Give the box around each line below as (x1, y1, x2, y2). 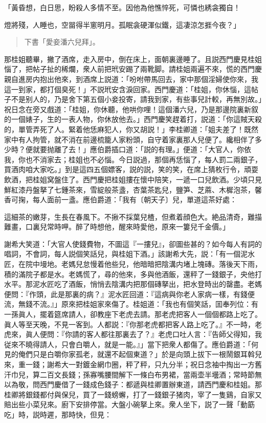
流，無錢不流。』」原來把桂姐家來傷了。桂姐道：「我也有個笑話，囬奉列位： (4, 299, 251, 309)
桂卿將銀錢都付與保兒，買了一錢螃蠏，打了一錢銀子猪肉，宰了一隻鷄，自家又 (4, 389, 262, 399)
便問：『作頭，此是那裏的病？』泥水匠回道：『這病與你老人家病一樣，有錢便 (4, 288, 255, 299)
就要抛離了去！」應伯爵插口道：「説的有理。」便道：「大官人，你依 (32, 144, 251, 155)
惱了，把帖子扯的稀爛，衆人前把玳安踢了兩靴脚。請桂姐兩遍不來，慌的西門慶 (4, 64, 262, 74)
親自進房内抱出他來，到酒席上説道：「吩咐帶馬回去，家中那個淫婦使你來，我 (4, 73, 258, 84)
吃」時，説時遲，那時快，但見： (4, 409, 112, 419)
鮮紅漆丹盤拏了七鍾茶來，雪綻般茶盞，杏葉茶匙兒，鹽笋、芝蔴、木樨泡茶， (4, 184, 255, 195)
